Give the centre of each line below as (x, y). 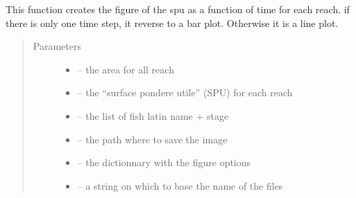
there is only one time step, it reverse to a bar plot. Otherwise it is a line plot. (172, 22)
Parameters (57, 46)
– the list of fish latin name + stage (153, 115)
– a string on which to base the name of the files (180, 185)
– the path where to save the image (152, 139)
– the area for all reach (126, 69)
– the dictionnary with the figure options (164, 162)
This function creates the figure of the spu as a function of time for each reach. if (178, 9)
